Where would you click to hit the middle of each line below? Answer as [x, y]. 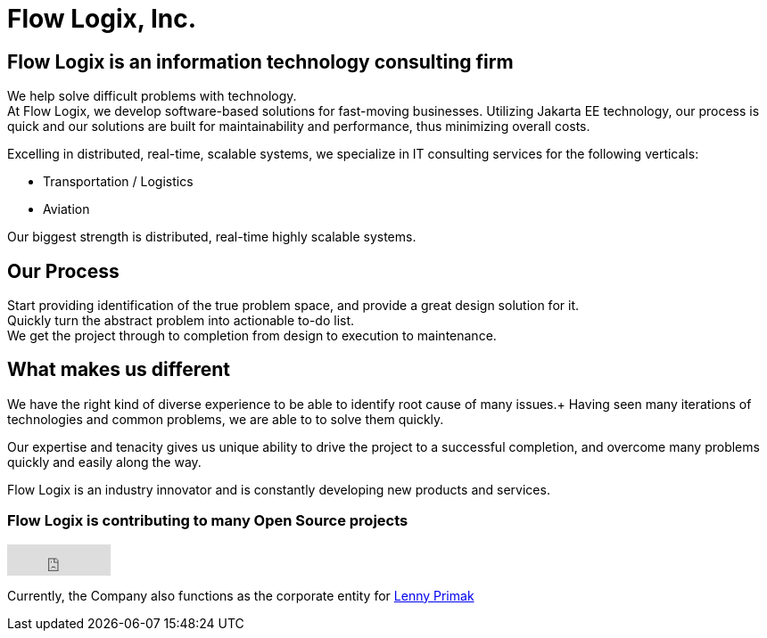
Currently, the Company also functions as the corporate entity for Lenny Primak [241, 595]
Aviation [66, 209]
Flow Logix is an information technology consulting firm [260, 61]
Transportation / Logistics [118, 182]
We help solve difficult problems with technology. [152, 96]
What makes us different [119, 370]
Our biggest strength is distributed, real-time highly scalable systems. [212, 237]
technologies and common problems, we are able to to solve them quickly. [226, 419]
